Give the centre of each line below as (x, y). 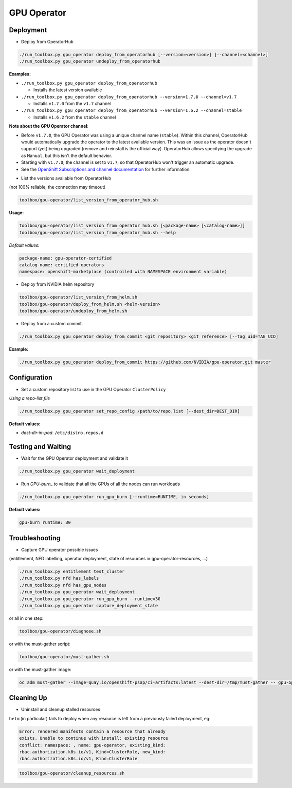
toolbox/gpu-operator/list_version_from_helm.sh (78, 297)
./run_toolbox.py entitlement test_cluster (72, 571)
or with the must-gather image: (40, 669)
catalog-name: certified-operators (62, 265)
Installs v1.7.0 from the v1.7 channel (72, 103)
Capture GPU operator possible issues (60, 550)
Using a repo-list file (29, 398)
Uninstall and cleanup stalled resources (61, 709)
